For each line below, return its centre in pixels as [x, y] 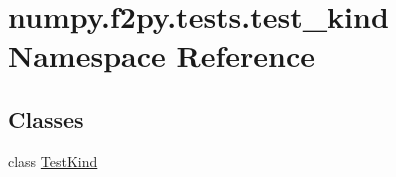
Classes [46, 118]
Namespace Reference [161, 55]
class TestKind [53, 160]
